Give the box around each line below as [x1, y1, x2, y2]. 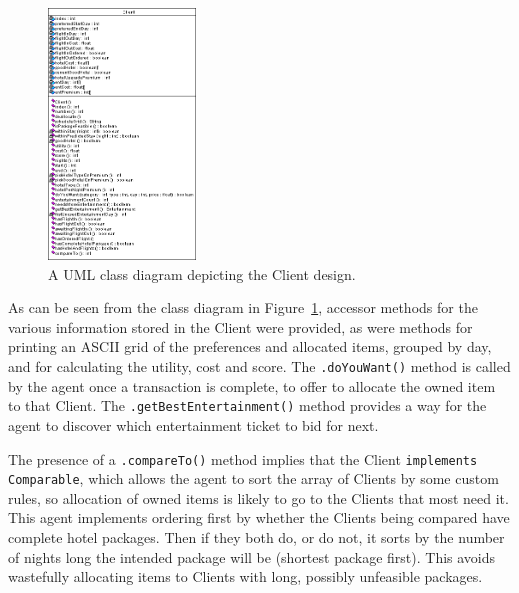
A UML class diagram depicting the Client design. [48, 263, 356, 284]
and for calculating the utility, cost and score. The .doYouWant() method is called [8, 356, 511, 377]
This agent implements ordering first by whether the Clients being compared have [8, 507, 510, 528]
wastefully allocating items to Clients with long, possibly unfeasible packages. [8, 566, 483, 587]
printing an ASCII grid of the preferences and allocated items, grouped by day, [8, 336, 492, 357]
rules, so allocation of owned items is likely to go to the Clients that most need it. [8, 487, 509, 508]
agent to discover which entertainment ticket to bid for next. [8, 414, 379, 435]
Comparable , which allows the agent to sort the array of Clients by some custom [8, 468, 499, 489]
